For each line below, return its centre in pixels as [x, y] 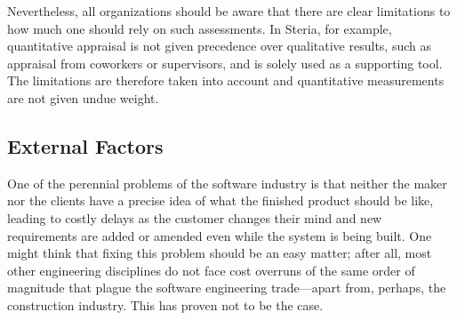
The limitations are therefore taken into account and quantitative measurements [226, 80]
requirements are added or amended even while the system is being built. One [220, 235]
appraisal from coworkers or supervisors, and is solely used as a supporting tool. [225, 63]
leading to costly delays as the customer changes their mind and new [195, 217]
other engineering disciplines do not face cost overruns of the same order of [211, 270]
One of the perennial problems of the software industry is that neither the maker [227, 183]
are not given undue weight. [83, 97]
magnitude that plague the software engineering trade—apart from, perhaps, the [227, 288]
